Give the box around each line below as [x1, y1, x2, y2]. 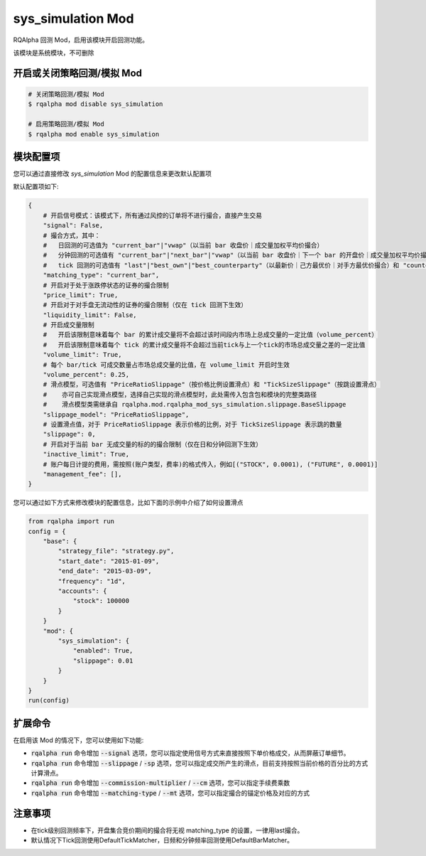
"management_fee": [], [43, 470, 122, 478]
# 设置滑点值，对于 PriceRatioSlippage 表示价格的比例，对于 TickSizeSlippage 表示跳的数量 [43, 420, 342, 428]
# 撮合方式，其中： [43, 231, 101, 240]
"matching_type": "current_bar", [43, 271, 160, 279]
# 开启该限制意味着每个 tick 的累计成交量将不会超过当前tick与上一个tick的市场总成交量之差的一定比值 [43, 341, 366, 348]
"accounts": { [58, 587, 107, 595]
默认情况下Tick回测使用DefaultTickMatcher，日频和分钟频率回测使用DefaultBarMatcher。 [31, 836, 294, 845]
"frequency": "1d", [58, 577, 126, 585]
